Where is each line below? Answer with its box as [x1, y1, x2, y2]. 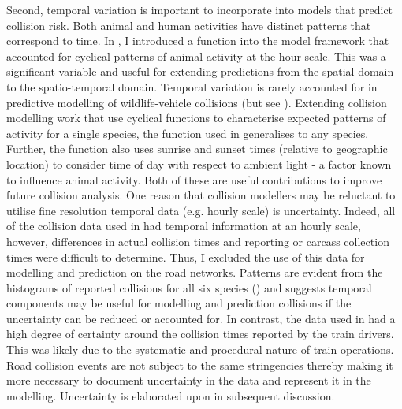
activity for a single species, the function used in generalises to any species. [6, 125, 369, 141]
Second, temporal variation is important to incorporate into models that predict [6, 2, 393, 17]
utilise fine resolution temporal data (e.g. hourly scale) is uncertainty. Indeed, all [6, 202, 396, 218]
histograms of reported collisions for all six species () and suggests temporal [6, 279, 372, 296]
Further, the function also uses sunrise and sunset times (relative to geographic [6, 140, 388, 157]
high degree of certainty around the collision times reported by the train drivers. [6, 325, 394, 342]
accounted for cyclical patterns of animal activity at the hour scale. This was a [6, 47, 386, 64]
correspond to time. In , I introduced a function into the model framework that [6, 32, 389, 49]
